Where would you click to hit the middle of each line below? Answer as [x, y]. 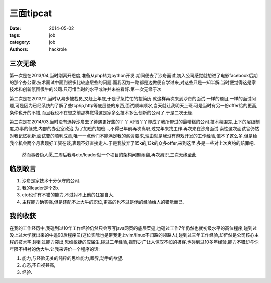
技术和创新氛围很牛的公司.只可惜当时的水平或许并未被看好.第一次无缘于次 [85, 89]
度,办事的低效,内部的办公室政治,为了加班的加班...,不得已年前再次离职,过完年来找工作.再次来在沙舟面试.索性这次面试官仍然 [134, 129]
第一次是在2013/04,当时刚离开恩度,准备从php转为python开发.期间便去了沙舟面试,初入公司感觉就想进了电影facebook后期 [133, 75]
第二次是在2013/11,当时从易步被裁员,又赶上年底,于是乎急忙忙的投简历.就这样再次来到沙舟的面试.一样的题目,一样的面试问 [133, 98]
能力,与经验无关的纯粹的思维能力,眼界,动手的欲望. [73, 258]
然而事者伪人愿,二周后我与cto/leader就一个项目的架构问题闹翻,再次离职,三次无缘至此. [110, 154]
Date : [15, 28]
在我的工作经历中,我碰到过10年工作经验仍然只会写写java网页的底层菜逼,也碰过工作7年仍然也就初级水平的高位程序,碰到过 [133, 228]
